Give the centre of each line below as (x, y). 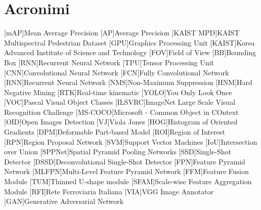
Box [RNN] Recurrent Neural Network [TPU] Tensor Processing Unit (109, 62)
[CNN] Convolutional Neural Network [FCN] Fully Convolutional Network (117, 72)
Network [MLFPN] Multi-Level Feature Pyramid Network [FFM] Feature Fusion (126, 171)
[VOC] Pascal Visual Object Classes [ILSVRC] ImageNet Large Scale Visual (120, 102)
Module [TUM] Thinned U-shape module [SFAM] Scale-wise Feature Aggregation (128, 181)
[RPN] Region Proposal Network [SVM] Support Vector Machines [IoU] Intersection (131, 141)
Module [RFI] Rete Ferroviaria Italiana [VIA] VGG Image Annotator (109, 191)
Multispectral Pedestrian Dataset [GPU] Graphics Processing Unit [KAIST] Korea (129, 42)
